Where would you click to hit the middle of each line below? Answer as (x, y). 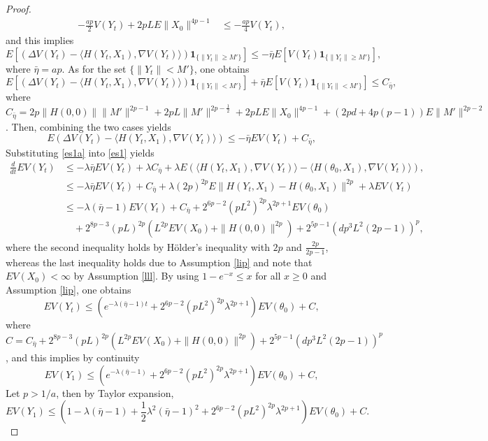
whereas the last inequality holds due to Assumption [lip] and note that (159, 262)
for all (268, 276)
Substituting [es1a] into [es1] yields (80, 152)
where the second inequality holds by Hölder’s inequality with (138, 246)
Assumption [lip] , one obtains (69, 289)
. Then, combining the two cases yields (88, 126)
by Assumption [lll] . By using (136, 276)
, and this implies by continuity (73, 357)
